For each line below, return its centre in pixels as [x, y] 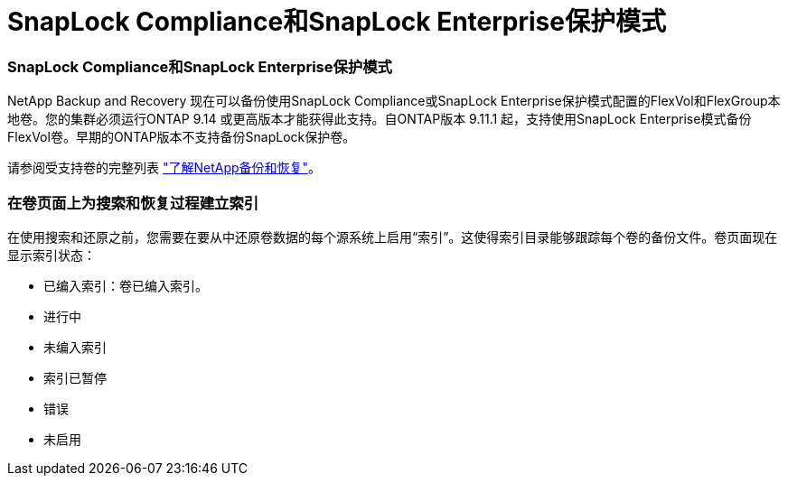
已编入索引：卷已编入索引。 [126, 285]
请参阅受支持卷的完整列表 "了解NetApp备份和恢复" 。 [164, 168]
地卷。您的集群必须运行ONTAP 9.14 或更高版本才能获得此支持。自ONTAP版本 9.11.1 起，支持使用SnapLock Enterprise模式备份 [380, 119]
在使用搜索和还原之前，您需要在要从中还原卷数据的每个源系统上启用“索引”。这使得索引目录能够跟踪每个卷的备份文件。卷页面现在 [393, 237]
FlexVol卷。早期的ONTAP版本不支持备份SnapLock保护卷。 [182, 137]
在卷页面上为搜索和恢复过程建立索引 [133, 203]
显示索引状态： [52, 255]
